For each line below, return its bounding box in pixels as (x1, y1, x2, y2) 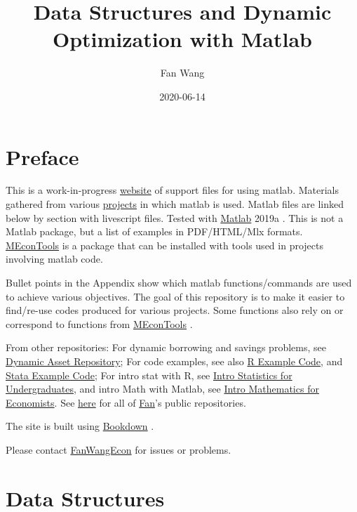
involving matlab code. (6, 251, 103, 266)
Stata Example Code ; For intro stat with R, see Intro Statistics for (6, 367, 292, 382)
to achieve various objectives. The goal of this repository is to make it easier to (6, 289, 345, 303)
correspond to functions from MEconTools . (6, 316, 193, 331)
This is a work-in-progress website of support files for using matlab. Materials (6, 183, 339, 197)
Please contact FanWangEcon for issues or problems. (6, 442, 231, 457)
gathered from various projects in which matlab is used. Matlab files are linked (6, 197, 344, 211)
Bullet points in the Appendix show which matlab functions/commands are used (6, 275, 352, 289)
